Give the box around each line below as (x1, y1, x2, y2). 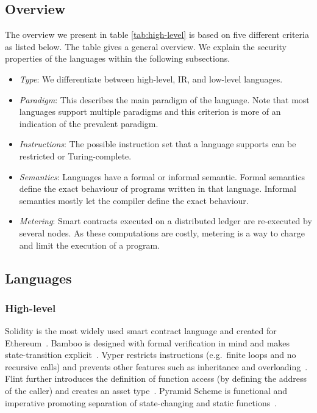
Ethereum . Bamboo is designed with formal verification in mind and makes (5, 336, 290, 349)
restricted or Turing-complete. (19, 149, 132, 162)
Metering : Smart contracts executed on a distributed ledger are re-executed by (19, 214, 312, 227)
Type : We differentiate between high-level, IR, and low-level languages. (19, 72, 283, 85)
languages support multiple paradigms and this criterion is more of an (19, 105, 281, 118)
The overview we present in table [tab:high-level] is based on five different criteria (5, 28, 309, 41)
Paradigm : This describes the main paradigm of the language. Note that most (19, 93, 310, 106)
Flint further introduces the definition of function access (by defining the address (5, 372, 307, 385)
